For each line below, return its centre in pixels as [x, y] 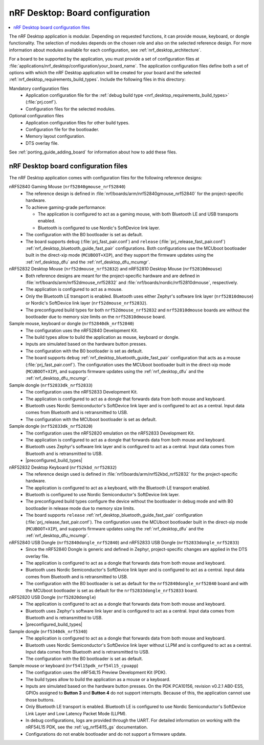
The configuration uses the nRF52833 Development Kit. [82, 392]
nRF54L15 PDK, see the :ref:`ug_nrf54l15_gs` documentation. [87, 727]
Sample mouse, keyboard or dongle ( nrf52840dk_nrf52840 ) [72, 324]
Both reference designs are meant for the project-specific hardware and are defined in [113, 276]
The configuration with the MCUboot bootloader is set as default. [91, 419]
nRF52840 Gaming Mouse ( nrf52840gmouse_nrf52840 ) [67, 187]
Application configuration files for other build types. [77, 123]
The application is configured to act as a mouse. [74, 289]
